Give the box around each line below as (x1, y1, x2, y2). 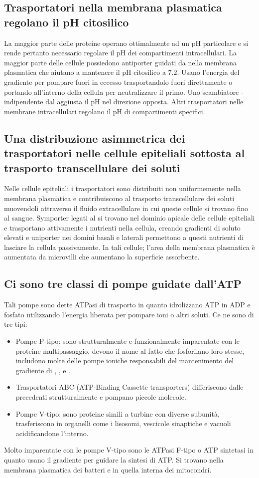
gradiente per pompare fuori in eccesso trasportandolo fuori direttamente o (4, 76, 233, 87)
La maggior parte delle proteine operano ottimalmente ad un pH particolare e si (4, 37, 249, 48)
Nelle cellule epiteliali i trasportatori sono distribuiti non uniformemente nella (4, 183, 241, 194)
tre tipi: (4, 319, 27, 329)
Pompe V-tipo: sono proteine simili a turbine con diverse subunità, (15, 408, 220, 419)
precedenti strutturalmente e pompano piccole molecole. (15, 392, 186, 402)
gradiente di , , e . (15, 365, 71, 375)
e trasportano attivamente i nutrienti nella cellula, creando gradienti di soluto (4, 222, 241, 233)
